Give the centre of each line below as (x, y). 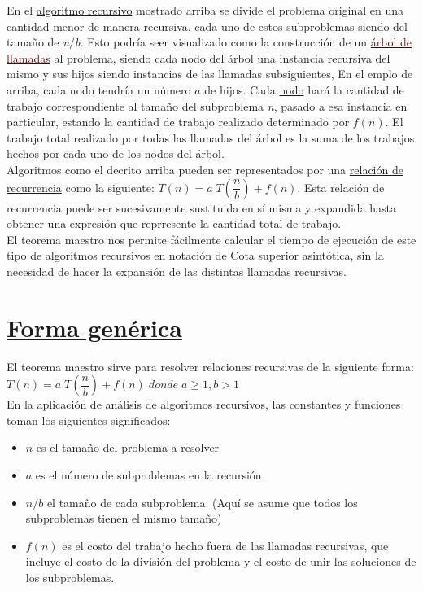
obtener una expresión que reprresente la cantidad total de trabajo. (174, 223)
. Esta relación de (341, 187)
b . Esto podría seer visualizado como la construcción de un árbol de (243, 42)
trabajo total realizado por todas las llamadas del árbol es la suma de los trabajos (211, 137)
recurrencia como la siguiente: (81, 187)
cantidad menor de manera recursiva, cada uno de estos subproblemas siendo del (207, 26)
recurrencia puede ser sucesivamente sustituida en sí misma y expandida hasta (202, 207)
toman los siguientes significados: (89, 420)
